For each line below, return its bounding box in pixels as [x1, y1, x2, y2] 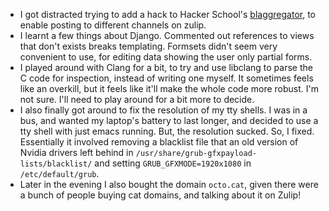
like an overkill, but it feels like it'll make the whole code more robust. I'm [19, 83, 320, 94]
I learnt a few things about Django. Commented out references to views [19, 30, 315, 41]
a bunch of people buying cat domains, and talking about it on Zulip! [19, 189, 302, 201]
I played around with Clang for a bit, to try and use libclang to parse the [19, 62, 313, 73]
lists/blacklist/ [19, 159, 93, 169]
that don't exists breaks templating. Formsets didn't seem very [19, 40, 278, 52]
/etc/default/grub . [19, 168, 100, 179]
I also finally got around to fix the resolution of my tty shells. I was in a [19, 104, 308, 116]
